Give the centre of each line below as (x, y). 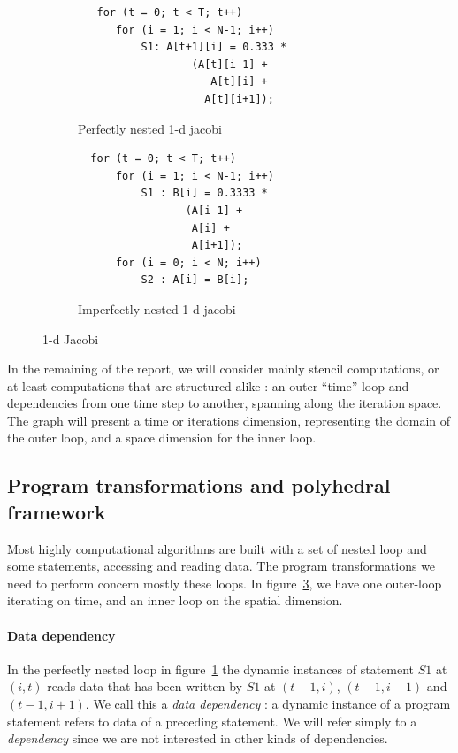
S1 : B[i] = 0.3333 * (204, 193)
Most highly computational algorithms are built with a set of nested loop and (217, 548)
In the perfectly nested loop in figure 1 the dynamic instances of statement (211, 668)
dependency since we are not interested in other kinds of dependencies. (198, 738)
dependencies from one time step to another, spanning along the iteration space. (225, 403)
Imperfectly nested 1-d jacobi (157, 308)
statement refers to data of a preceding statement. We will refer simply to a (212, 721)
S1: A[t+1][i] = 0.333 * (214, 47)
